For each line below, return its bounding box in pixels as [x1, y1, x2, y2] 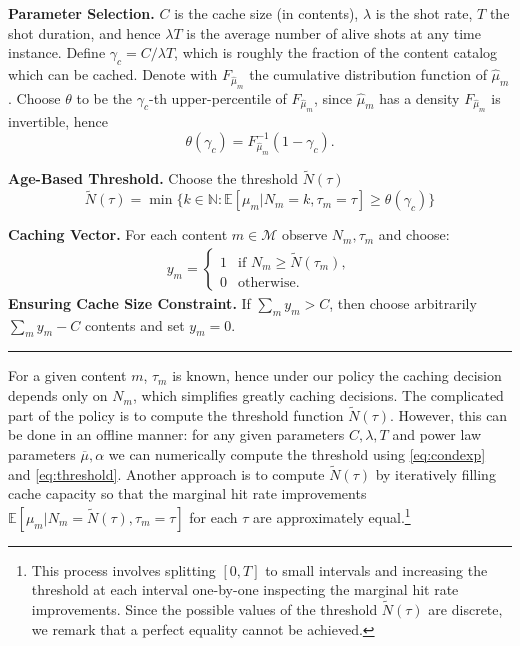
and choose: [378, 224, 450, 245]
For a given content [8, 365, 127, 386]
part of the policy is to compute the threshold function [8, 404, 344, 425]
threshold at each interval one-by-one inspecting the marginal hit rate [31, 579, 459, 600]
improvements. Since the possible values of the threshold [31, 599, 378, 620]
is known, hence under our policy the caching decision [172, 365, 502, 386]
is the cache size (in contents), [174, 3, 359, 23]
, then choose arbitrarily [329, 292, 477, 313]
